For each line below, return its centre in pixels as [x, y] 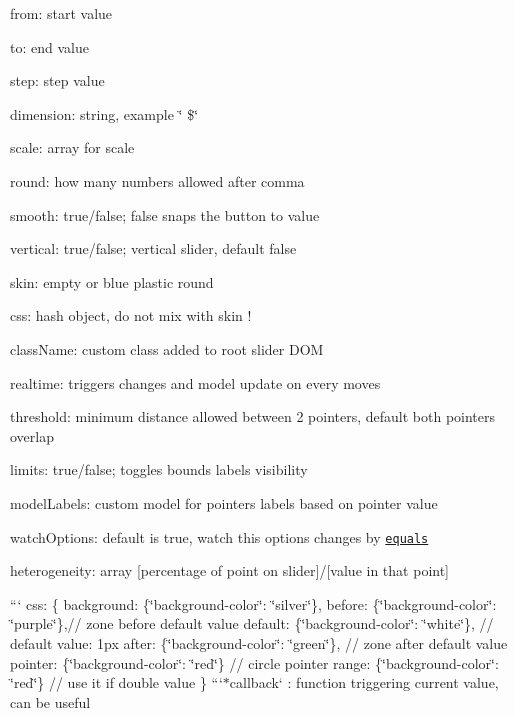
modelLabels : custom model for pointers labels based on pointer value [224, 502]
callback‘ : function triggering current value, [364, 682]
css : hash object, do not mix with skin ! [131, 315]
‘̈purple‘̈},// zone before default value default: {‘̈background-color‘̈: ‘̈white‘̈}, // [252, 623]
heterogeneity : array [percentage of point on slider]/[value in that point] [229, 570]
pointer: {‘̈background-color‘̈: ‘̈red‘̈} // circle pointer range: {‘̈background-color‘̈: [254, 662]
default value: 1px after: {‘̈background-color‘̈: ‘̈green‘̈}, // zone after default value [259, 642]
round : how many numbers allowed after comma [157, 180]
